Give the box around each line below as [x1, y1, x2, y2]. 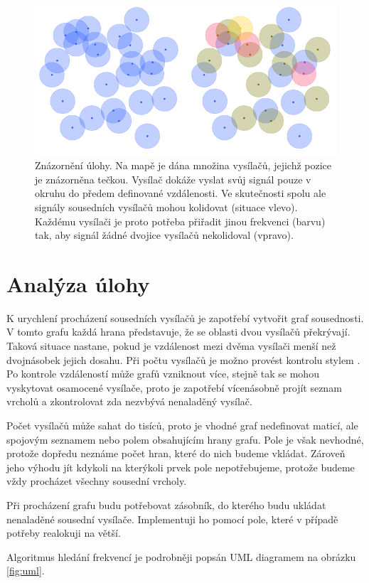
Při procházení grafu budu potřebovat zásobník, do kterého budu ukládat [6, 497, 326, 512]
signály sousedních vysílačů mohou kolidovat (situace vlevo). [35, 199, 298, 214]
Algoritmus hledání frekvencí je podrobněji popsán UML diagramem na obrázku [6, 549, 356, 564]
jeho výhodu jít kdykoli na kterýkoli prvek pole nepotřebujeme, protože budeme [6, 459, 355, 474]
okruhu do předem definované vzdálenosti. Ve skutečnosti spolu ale [35, 186, 326, 200]
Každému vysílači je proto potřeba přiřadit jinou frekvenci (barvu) [35, 213, 326, 228]
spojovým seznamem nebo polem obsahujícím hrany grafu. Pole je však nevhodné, [6, 432, 364, 446]
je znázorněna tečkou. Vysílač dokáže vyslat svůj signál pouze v [35, 171, 311, 186]
